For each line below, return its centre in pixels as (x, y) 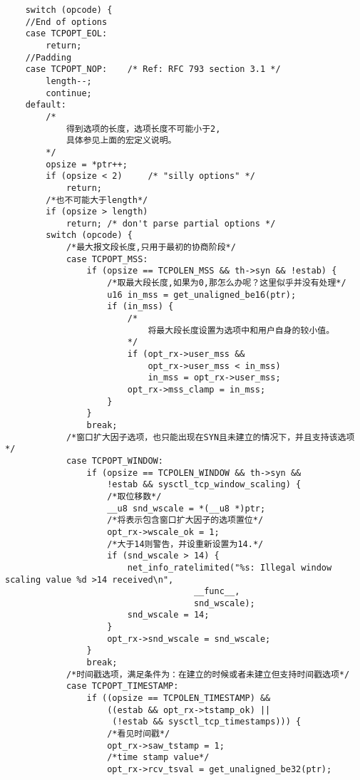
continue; (69, 93)
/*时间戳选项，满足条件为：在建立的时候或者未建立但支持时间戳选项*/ (208, 674)
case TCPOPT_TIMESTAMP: (122, 686)
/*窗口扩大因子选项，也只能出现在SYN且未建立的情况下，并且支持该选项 (210, 437)
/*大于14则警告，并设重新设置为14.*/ (185, 544)
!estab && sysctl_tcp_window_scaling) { (204, 485)
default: (46, 105)
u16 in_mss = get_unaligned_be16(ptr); (202, 295)
